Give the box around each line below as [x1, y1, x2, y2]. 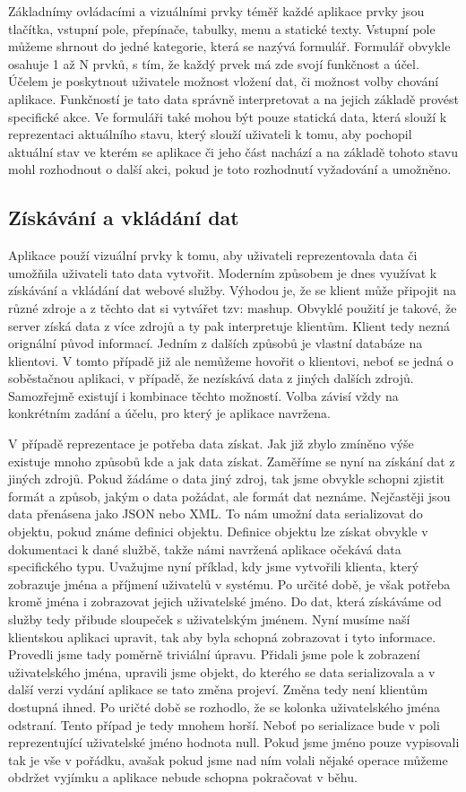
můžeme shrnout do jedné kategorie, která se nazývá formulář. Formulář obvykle [8, 37, 451, 56]
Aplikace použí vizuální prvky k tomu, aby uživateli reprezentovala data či [8, 246, 418, 265]
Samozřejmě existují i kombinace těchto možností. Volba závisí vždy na [8, 386, 399, 405]
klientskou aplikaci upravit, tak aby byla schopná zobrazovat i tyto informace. [8, 627, 436, 646]
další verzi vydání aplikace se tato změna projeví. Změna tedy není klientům [8, 680, 428, 699]
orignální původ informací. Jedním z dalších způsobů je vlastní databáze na [8, 334, 423, 352]
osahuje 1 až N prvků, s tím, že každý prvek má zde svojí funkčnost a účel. [8, 54, 419, 73]
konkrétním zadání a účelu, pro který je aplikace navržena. [8, 404, 331, 422]
